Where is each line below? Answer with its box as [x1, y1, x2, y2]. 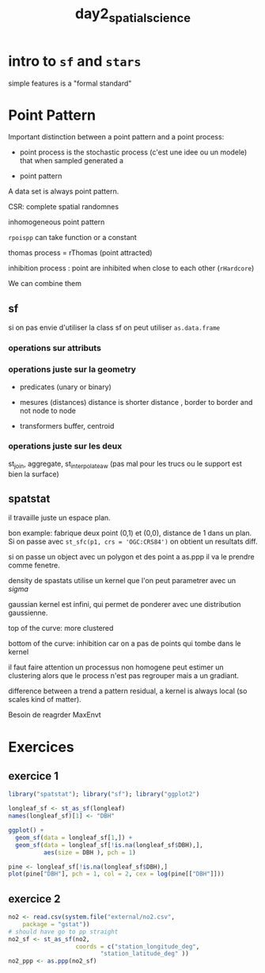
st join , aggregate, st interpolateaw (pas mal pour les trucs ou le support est [8, 459, 243, 470]
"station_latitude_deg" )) [100, 950, 190, 958]
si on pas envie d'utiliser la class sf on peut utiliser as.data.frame [8, 322, 221, 333]
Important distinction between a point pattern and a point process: [8, 132, 225, 142]
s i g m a [8, 584, 29, 594]
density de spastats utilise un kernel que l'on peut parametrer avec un [8, 576, 237, 586]
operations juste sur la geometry [8, 364, 137, 375]
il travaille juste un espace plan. [8, 513, 111, 523]
